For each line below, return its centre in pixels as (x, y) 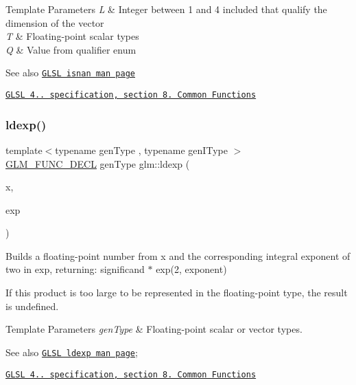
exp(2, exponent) (191, 269)
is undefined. (32, 306)
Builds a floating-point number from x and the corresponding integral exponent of (178, 255)
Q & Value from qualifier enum (71, 49)
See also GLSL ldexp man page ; (72, 352)
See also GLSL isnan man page (70, 73)
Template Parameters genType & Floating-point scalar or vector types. (154, 329)
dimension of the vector (55, 22)
